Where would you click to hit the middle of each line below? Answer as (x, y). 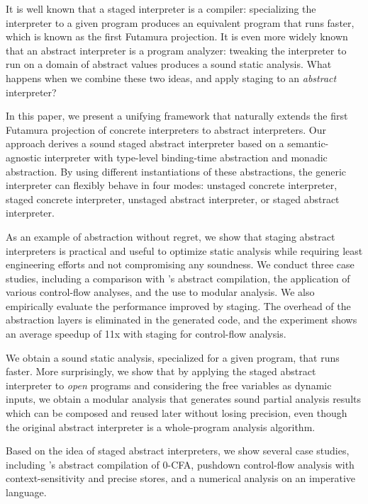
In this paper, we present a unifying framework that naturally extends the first (177, 116)
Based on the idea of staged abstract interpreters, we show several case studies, (178, 451)
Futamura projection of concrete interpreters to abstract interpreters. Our (166, 129)
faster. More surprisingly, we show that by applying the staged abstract (161, 371)
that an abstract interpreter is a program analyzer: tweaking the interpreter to (176, 50)
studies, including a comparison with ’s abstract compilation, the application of (178, 278)
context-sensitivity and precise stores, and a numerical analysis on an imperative (181, 478)
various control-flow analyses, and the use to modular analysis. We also (160, 292)
